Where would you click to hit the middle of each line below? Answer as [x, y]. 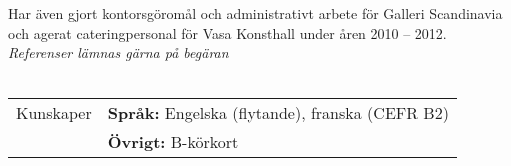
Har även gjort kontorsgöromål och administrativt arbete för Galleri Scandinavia [255, 13]
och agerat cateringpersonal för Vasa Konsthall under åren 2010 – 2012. [227, 32]
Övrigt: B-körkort [173, 142]
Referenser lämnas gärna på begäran [118, 52]
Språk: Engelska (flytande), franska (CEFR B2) [278, 113]
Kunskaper [54, 113]
